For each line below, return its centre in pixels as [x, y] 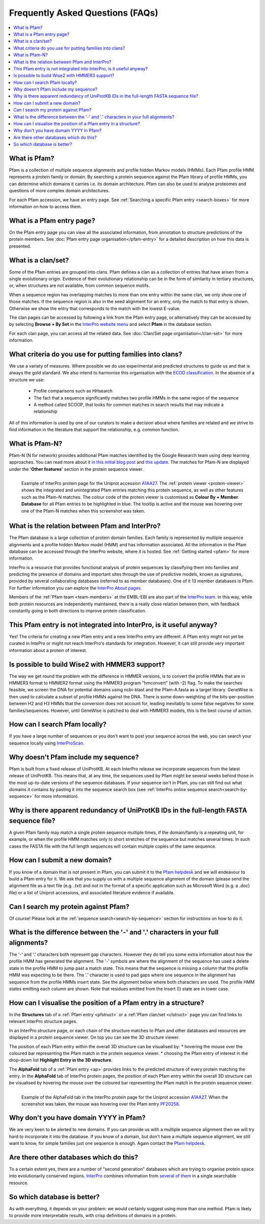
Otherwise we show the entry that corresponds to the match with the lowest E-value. [95, 308]
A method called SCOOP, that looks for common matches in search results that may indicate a [129, 405]
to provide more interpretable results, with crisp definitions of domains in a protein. [93, 1216]
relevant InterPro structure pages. [43, 1022]
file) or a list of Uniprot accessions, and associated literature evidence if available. [92, 892]
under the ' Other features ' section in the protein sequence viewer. [76, 469]
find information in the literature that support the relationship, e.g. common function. [94, 429]
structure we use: [27, 380]
